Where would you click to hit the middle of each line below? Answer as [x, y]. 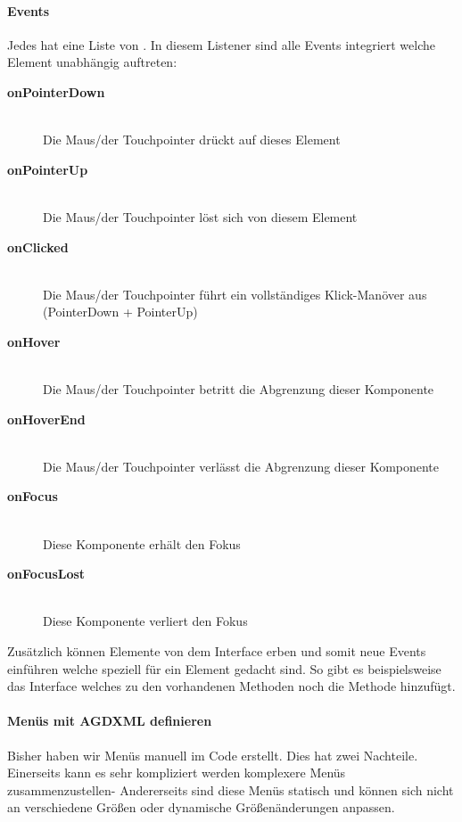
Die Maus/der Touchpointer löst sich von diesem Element [200, 216]
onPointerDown [56, 91]
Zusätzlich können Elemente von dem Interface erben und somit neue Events [217, 651]
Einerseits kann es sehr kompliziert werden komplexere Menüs [177, 773]
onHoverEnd [46, 419]
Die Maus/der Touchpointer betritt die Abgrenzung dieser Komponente [239, 389]
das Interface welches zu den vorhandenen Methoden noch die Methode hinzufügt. [231, 686]
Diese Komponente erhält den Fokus [142, 543]
